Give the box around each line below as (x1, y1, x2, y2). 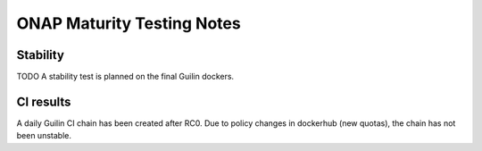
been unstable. (16, 130, 71, 141)
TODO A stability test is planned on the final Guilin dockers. (16, 71, 235, 82)
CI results (16, 94, 71, 109)
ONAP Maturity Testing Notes (16, 13, 241, 33)
